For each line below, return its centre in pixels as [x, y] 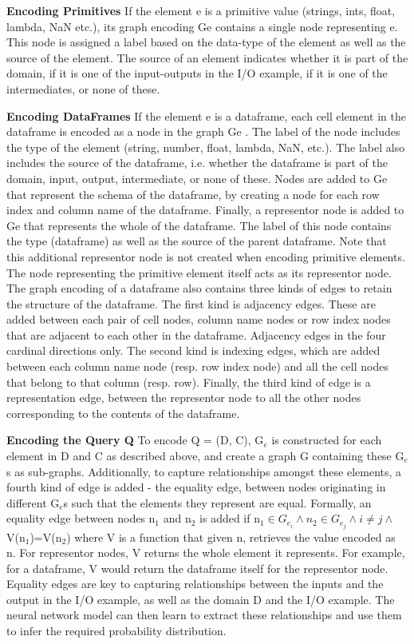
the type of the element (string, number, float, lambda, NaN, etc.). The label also [206, 147]
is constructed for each [327, 440]
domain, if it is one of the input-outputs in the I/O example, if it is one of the [197, 73]
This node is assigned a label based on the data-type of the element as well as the [206, 42]
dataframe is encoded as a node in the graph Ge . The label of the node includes [203, 131]
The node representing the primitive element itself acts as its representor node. [199, 272]
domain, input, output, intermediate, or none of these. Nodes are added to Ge [197, 178]
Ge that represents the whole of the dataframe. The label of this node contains [199, 225]
